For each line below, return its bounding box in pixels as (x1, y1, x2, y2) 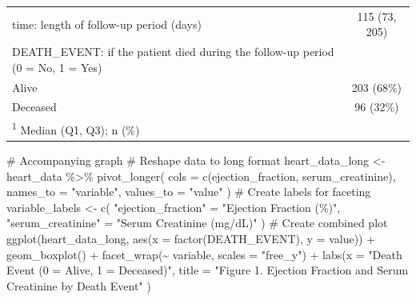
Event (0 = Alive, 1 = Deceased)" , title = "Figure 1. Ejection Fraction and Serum (6, 262, 409, 278)
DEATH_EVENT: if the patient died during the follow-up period (12, 43, 334, 60)
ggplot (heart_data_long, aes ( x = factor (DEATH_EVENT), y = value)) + (6, 230, 376, 247)
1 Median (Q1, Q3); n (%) (12, 119, 140, 138)
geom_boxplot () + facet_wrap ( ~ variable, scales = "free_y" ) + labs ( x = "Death (6, 246, 402, 262)
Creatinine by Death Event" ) (6, 277, 151, 294)
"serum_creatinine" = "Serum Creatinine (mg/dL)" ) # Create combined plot (6, 214, 388, 231)
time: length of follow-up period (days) (12, 15, 202, 32)
